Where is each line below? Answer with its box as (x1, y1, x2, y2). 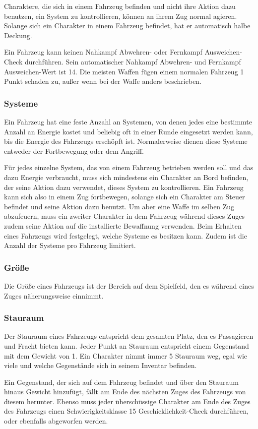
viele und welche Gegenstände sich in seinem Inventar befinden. (4, 360, 197, 370)
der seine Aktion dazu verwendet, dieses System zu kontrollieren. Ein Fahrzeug (4, 182, 244, 192)
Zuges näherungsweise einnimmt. (4, 290, 104, 301)
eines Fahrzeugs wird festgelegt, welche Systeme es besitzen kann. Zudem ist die (4, 230, 247, 241)
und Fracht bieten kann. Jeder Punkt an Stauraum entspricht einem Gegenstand (4, 340, 249, 351)
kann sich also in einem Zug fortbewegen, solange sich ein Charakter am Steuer (4, 191, 245, 202)
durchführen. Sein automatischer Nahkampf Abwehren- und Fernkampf (24, 56, 241, 66)
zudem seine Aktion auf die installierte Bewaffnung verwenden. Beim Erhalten (4, 220, 242, 231)
